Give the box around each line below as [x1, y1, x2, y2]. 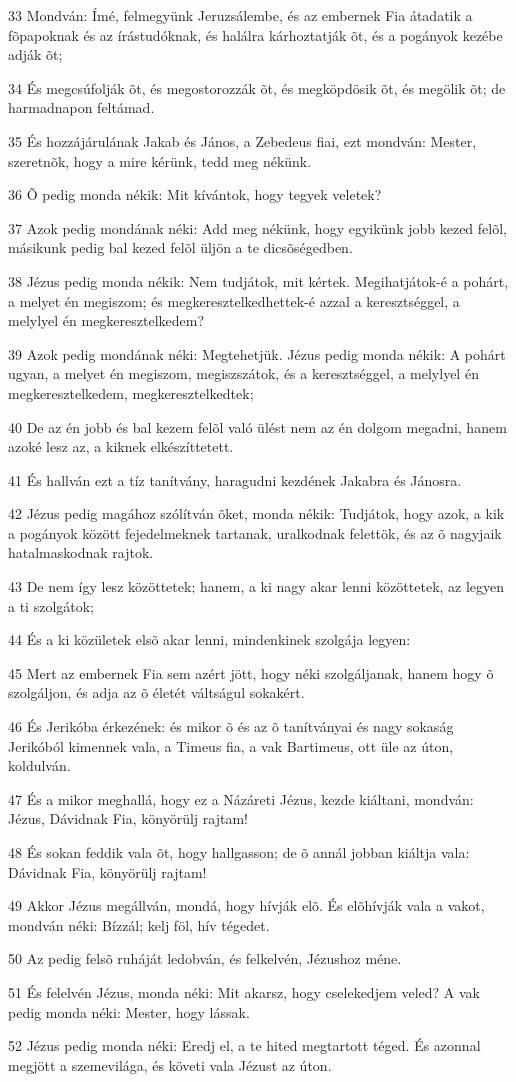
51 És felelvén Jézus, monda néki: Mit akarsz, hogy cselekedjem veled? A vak [8, 981, 481, 1002]
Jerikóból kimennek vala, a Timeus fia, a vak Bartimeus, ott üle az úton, [8, 735, 454, 756]
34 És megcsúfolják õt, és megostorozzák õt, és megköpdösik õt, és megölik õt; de [8, 77, 506, 98]
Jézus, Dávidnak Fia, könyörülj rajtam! [8, 808, 248, 829]
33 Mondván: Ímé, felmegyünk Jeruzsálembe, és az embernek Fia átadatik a [8, 5, 473, 25]
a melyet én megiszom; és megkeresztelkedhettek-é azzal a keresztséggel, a [8, 290, 460, 311]
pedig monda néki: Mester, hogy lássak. [8, 1001, 250, 1022]
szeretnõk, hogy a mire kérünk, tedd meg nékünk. [8, 150, 312, 171]
